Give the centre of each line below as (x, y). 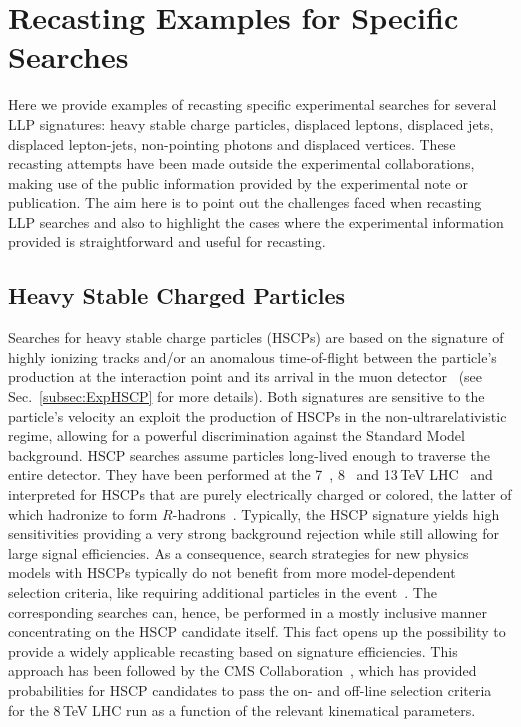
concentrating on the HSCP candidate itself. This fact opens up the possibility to (257, 631)
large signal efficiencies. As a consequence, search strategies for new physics (238, 552)
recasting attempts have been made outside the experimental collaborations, (241, 163)
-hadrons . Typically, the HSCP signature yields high (336, 513)
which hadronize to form (83, 513)
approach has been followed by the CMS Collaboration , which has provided (242, 670)
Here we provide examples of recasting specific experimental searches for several (252, 104)
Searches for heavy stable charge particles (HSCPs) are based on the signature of (256, 337)
